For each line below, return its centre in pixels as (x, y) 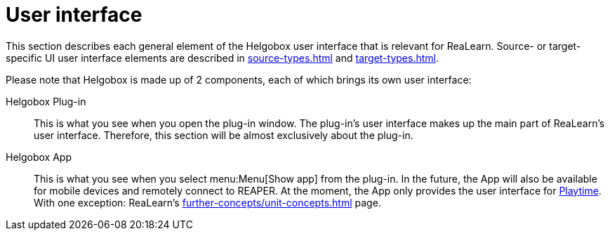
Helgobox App (39, 157)
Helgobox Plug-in (46, 101)
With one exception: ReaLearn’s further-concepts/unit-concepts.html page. (207, 202)
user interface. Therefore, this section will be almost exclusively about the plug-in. (224, 135)
